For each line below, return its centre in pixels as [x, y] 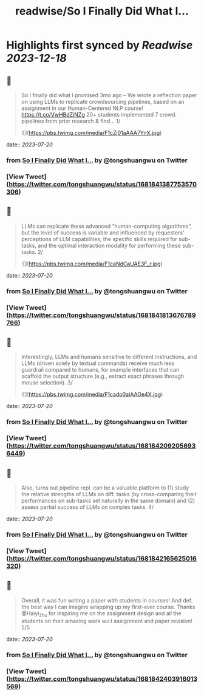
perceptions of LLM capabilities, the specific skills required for [99, 239]
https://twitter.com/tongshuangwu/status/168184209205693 [102, 446]
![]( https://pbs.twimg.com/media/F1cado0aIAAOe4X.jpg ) [92, 394]
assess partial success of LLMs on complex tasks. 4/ [87, 507]
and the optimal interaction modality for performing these [109, 245]
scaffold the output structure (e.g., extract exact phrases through [102, 376]
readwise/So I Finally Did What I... [102, 11]
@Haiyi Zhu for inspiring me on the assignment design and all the [101, 614]
